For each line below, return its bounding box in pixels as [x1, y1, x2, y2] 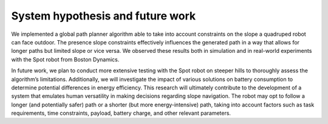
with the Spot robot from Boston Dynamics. [11, 55, 120, 63]
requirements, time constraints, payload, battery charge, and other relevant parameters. [11, 109, 231, 117]
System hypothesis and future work [11, 9, 196, 22]
